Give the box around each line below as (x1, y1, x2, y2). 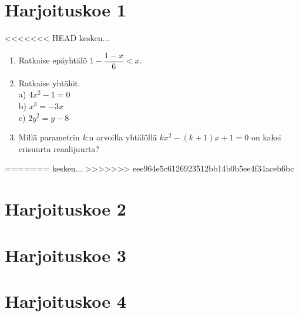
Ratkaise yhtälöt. (18, 76, 80, 89)
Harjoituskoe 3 (5, 243, 126, 267)
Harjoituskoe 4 (5, 288, 126, 312)
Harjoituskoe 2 (5, 197, 126, 221)
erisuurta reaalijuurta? (18, 142, 99, 154)
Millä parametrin (18, 131, 80, 143)
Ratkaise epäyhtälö (18, 54, 87, 66)
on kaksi (251, 131, 281, 143)
